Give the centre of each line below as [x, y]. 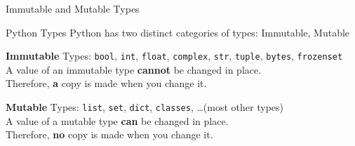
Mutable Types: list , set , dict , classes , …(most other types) [145, 107]
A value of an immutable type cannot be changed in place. [134, 69]
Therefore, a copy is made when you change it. [106, 83]
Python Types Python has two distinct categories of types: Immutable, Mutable [178, 32]
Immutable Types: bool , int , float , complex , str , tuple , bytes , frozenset [174, 56]
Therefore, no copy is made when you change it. [109, 134]
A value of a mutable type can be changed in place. [117, 120]
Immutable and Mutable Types [73, 8]
